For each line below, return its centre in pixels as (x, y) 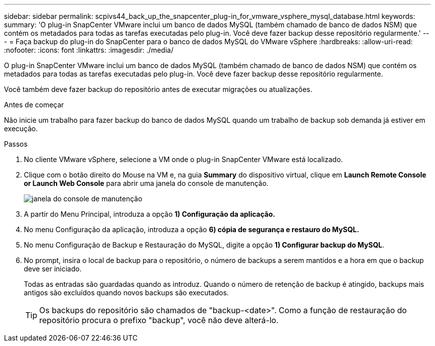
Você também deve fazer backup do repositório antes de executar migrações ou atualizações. (158, 89)
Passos (16, 144)
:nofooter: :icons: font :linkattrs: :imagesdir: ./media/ (89, 50)
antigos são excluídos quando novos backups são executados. (126, 293)
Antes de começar (34, 105)
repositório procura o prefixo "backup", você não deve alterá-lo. (159, 320)
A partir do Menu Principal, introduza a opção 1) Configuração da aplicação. (149, 214)
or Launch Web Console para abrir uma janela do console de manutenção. (146, 183)
